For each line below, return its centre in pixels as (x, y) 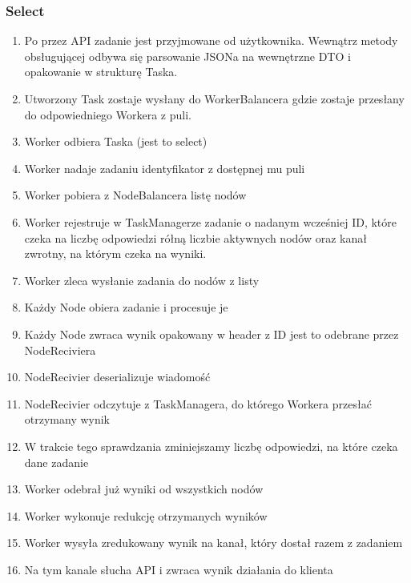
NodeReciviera (60, 350)
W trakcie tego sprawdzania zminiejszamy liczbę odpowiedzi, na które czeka (211, 446)
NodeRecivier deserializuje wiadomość (117, 377)
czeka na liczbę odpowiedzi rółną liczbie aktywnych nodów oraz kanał (195, 237)
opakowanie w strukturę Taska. (101, 72)
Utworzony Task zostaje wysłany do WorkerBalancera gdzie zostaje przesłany (214, 99)
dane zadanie (56, 462)
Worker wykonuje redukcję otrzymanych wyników (146, 515)
